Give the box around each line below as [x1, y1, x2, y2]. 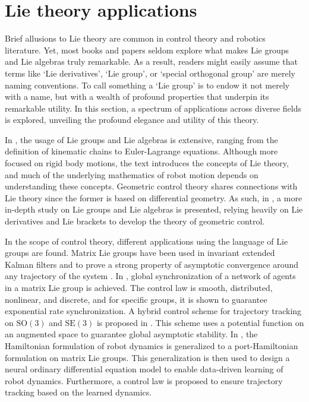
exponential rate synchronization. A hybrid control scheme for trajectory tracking [5, 305, 302, 317]
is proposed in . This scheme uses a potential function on [96, 316, 304, 328]
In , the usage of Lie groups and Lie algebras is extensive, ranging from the [5, 133, 278, 145]
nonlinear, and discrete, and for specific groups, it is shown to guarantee [5, 293, 267, 305]
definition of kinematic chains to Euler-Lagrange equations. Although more [5, 145, 278, 157]
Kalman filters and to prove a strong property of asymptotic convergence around [5, 258, 299, 270]
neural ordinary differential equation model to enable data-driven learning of [5, 363, 283, 375]
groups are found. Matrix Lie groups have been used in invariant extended [5, 246, 275, 259]
